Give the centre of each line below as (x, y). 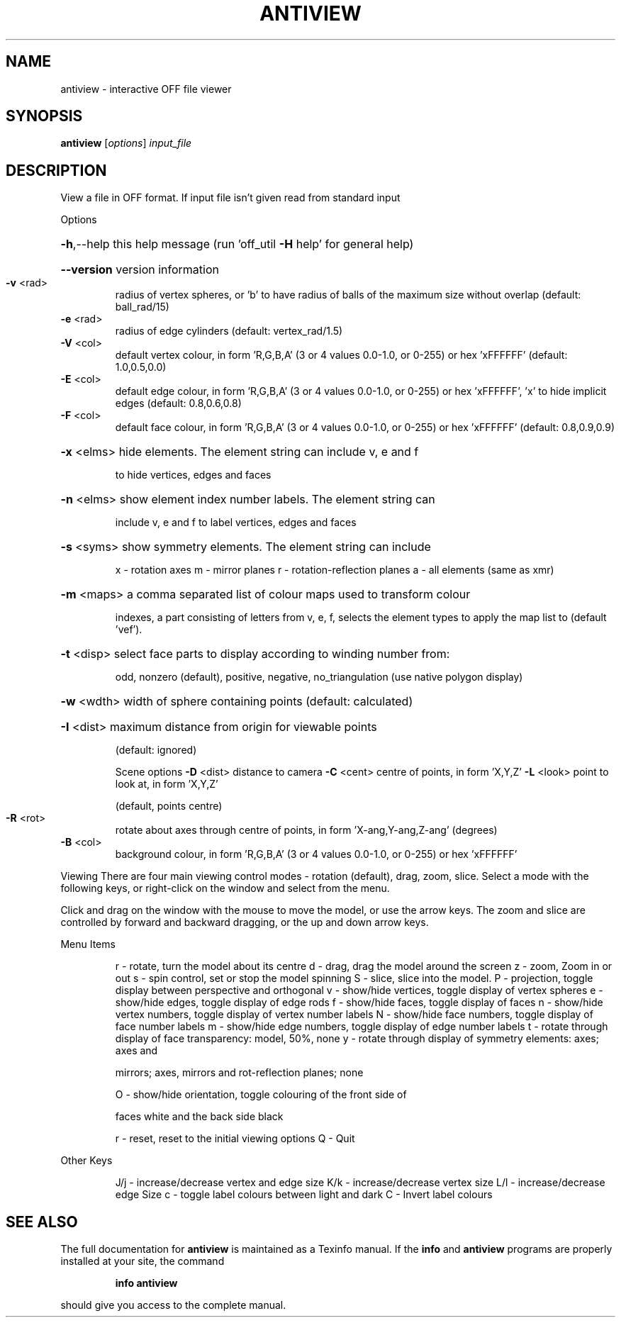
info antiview (146, 1283)
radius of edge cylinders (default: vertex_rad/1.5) (229, 331)
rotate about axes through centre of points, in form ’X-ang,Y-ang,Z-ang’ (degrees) (306, 830)
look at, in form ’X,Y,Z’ (167, 784)
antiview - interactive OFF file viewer (146, 89)
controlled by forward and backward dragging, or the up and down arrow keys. (245, 922)
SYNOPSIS (44, 116)
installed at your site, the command (142, 1261)
